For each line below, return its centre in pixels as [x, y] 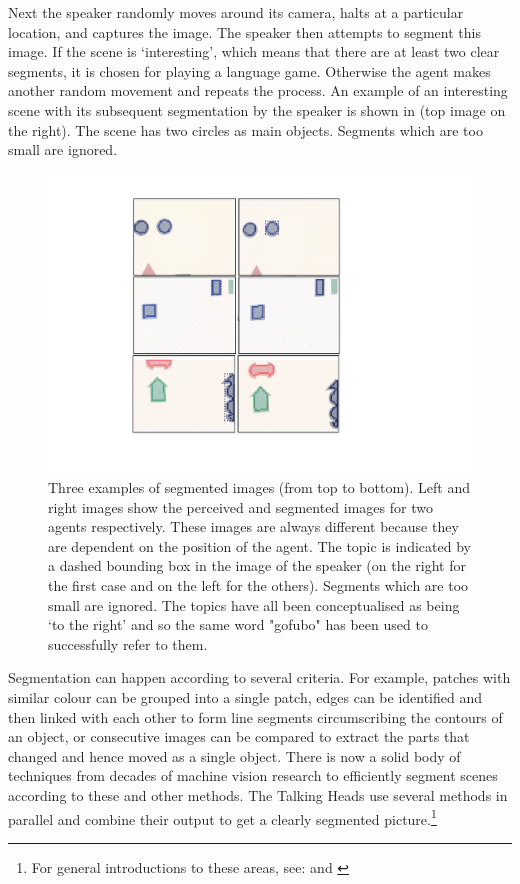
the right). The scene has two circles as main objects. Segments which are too [245, 129]
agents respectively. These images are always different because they [253, 526]
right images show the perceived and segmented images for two [240, 506]
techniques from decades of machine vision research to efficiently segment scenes [253, 775]
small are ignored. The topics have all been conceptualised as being [254, 604]
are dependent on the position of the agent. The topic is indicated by [259, 545]
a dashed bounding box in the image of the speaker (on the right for [257, 565]
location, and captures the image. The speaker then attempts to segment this [244, 31]
